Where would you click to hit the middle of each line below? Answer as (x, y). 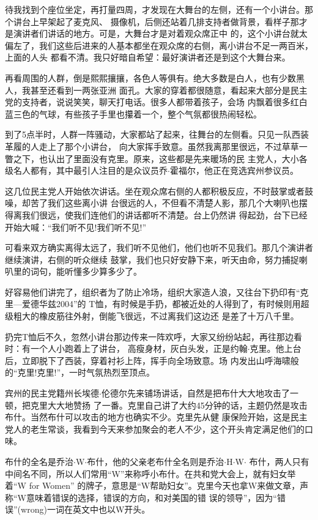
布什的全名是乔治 (39, 461)
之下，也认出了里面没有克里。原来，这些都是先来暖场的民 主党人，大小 (156, 158)
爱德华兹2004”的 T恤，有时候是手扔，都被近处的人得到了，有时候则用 (161, 304)
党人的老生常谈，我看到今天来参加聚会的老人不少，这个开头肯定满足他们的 (155, 429)
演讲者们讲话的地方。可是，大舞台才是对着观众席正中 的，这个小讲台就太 (160, 33)
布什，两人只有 (279, 461)
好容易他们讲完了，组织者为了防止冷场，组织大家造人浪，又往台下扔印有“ (153, 292)
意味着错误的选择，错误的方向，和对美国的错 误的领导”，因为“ (151, 497)
